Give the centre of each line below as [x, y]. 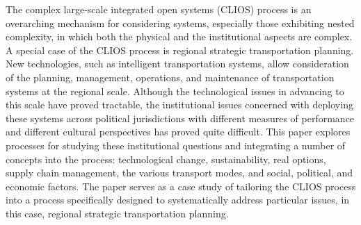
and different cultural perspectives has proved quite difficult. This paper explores [178, 132]
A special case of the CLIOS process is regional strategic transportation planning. [180, 50]
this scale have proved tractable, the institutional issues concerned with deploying [179, 105]
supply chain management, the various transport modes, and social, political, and [179, 173]
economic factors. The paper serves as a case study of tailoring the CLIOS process [181, 186]
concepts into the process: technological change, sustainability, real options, [166, 159]
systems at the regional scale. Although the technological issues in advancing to [175, 91]
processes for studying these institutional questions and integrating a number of [176, 145]
